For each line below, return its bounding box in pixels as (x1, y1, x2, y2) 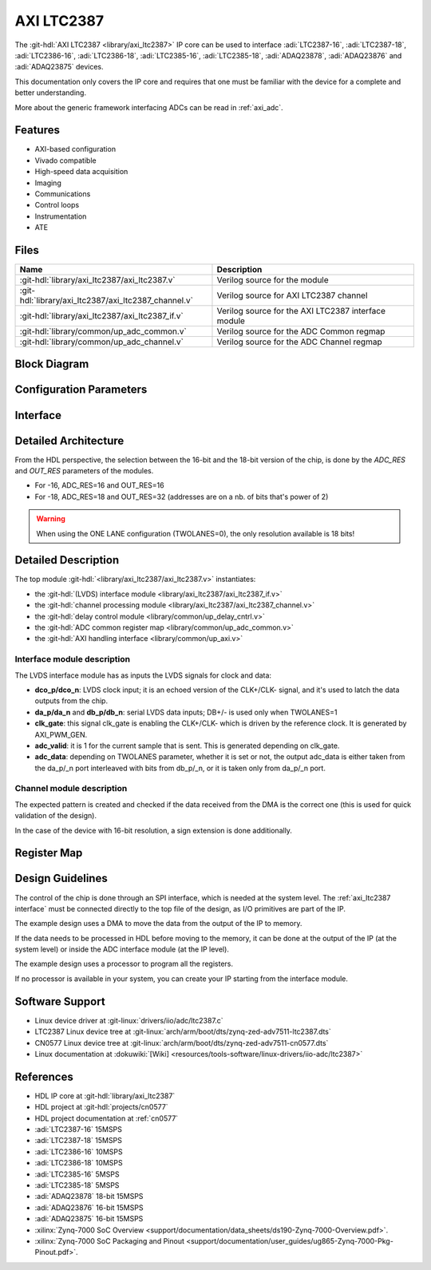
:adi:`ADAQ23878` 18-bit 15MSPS (34, 1192, 144, 1201)
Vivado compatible (34, 156, 97, 165)
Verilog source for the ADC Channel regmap (216, 336, 382, 347)
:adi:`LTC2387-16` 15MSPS (34, 1125, 123, 1134)
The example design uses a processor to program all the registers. (14, 959, 234, 969)
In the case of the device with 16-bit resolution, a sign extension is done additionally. (14, 825, 293, 835)
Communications (34, 188, 91, 199)
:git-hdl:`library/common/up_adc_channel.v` (19, 336, 184, 347)
